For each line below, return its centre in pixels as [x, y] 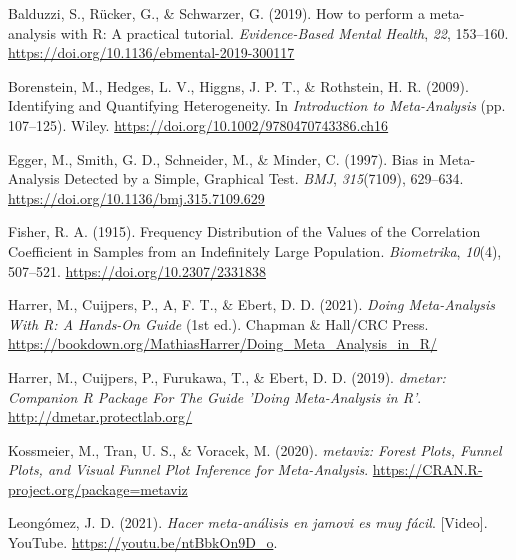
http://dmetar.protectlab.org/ [100, 416]
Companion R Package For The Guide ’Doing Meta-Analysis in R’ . [215, 396]
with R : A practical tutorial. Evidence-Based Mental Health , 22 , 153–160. [284, 32]
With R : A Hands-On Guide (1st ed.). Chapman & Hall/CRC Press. [218, 323]
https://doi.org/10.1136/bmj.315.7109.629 [136, 197]
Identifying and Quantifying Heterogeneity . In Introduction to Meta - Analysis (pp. [257, 105]
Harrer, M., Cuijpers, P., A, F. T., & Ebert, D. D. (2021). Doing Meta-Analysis [252, 304]
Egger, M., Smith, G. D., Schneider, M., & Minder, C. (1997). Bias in [221, 158]
